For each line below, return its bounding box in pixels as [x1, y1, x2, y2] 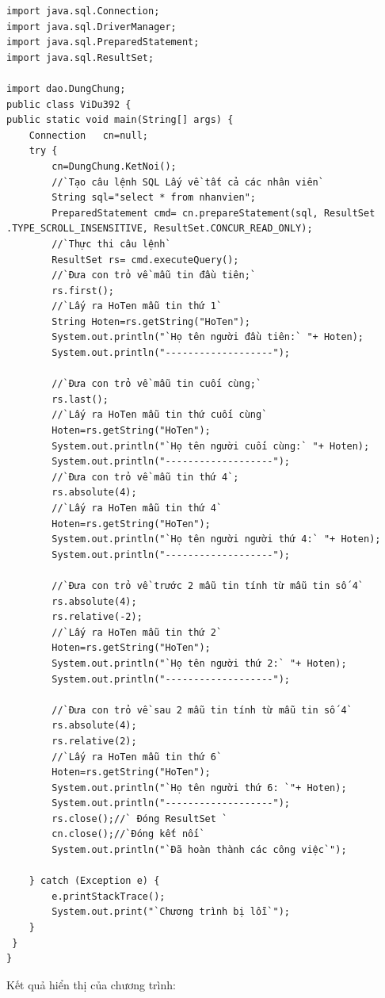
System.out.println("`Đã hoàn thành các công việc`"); [51, 844, 347, 856]
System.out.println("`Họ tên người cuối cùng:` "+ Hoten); [51, 440, 370, 452]
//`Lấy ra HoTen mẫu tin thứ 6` [51, 751, 223, 763]
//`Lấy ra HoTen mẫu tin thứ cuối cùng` [51, 409, 268, 421]
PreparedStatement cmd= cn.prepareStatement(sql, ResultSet [51, 207, 375, 219]
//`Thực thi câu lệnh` [51, 238, 171, 250]
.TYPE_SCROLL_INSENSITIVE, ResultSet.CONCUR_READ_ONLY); [6, 223, 313, 235]
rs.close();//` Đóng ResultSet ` [51, 813, 228, 824]
